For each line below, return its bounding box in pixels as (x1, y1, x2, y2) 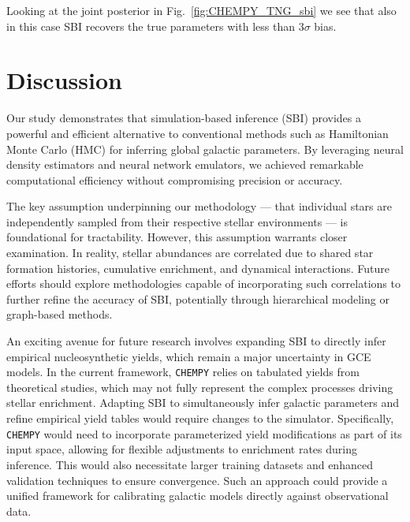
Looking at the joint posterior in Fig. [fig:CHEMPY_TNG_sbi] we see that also (6, 2, 397, 18)
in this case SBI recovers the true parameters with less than (6, 17, 295, 34)
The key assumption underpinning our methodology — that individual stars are (6, 198, 392, 214)
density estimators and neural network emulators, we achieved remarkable (6, 156, 363, 173)
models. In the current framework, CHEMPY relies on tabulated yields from (6, 364, 360, 380)
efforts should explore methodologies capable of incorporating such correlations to (6, 275, 401, 292)
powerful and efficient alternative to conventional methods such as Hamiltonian (6, 125, 389, 141)
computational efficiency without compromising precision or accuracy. (6, 171, 343, 188)
